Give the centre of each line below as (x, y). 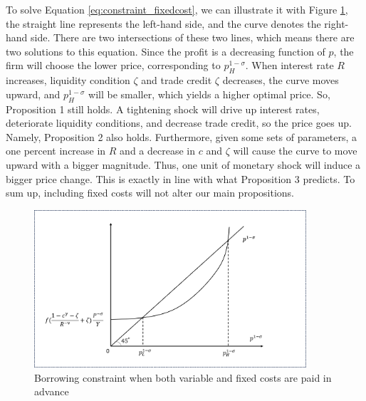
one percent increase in (56, 151)
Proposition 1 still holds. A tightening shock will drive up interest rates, (163, 109)
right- (336, 23)
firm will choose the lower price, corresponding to (113, 65)
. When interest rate (289, 65)
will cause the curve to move (295, 151)
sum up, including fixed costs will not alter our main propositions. (150, 193)
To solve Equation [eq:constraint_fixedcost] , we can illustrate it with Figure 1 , (177, 9)
